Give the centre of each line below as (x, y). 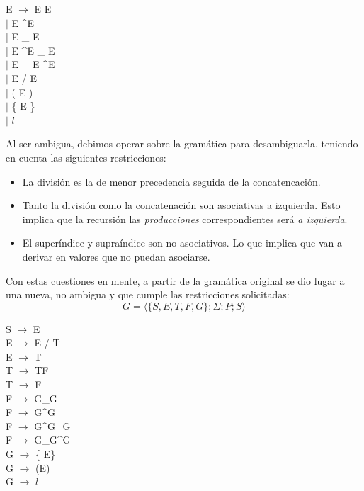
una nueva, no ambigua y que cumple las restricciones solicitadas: (148, 294)
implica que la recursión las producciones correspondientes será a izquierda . (185, 219)
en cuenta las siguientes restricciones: (86, 157)
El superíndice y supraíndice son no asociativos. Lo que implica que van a (182, 243)
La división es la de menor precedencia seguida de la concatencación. (171, 181)
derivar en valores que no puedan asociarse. (116, 256)
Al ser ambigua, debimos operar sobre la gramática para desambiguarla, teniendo (182, 143)
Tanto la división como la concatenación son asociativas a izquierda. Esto (181, 205)
